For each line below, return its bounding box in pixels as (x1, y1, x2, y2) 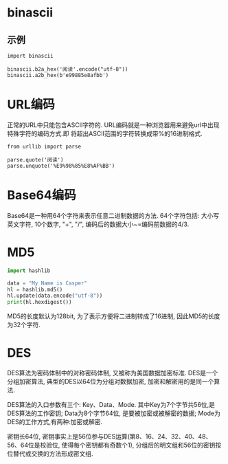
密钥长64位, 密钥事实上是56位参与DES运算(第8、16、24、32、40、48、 (7, 432, 212, 441)
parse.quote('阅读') (7, 156, 64, 163)
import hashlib (7, 267, 51, 274)
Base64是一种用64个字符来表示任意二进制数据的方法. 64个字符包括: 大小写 (7, 211, 220, 219)
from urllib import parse (7, 143, 81, 150)
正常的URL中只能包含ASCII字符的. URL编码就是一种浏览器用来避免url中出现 (7, 120, 220, 129)
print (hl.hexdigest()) (7, 299, 72, 306)
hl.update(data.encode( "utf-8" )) (7, 292, 103, 300)
